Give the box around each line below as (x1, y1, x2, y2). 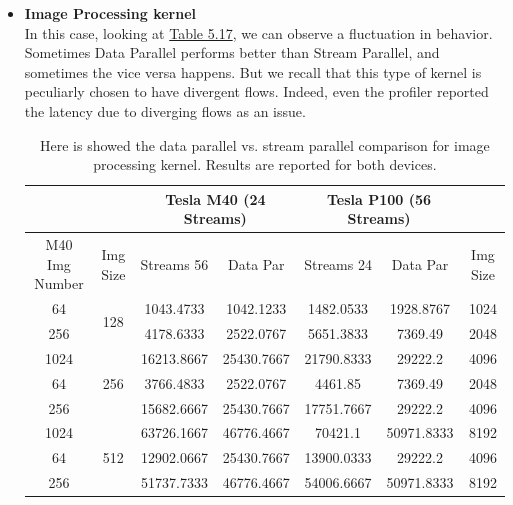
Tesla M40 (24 (165, 188, 266, 209)
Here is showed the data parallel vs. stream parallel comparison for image (40, 134, 490, 155)
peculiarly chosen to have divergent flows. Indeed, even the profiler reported (24, 81, 489, 102)
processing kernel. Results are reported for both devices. (93, 154, 437, 175)
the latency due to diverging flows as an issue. (24, 100, 306, 121)
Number (34, 273, 84, 294)
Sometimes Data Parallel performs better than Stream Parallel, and (24, 42, 440, 63)
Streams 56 (140, 253, 209, 274)
